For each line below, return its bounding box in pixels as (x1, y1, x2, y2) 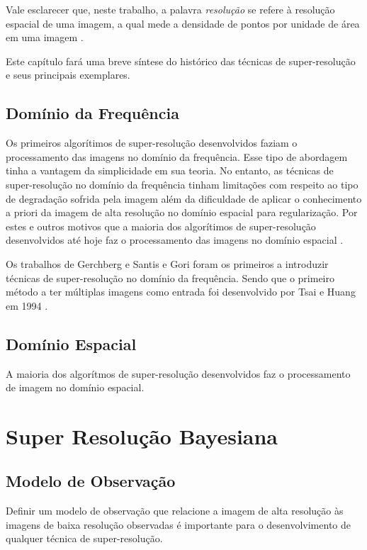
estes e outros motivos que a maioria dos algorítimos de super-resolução (6, 218, 316, 233)
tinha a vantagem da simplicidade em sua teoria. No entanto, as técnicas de (6, 163, 334, 178)
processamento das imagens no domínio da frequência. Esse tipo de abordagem (6, 149, 348, 164)
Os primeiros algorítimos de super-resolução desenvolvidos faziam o (6, 135, 298, 150)
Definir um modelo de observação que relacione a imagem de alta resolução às (6, 503, 344, 518)
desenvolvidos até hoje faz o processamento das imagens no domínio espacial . (6, 232, 344, 247)
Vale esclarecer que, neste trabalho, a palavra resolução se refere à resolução (6, 2, 335, 16)
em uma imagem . (6, 30, 84, 45)
